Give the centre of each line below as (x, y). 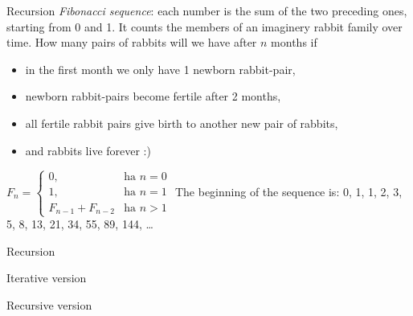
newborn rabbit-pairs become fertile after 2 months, (153, 96)
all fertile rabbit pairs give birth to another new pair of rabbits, (182, 123)
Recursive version (49, 305)
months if (294, 42)
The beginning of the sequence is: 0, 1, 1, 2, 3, (288, 191)
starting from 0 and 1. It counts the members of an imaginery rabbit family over (204, 26)
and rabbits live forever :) (88, 150)
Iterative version (47, 278)
